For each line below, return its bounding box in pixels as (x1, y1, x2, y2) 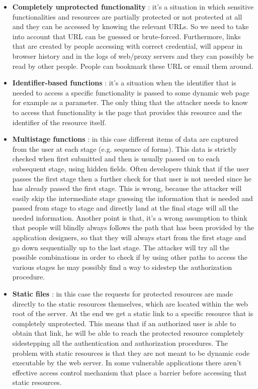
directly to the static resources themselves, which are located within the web (12, 298, 248, 309)
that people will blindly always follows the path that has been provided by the (12, 222, 254, 233)
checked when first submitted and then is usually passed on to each (12, 153, 220, 164)
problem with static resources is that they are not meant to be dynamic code (12, 347, 250, 358)
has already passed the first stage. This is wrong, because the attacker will (12, 183, 242, 193)
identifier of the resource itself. (12, 117, 107, 127)
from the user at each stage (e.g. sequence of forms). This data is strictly (12, 143, 237, 154)
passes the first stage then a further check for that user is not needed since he (12, 173, 251, 183)
